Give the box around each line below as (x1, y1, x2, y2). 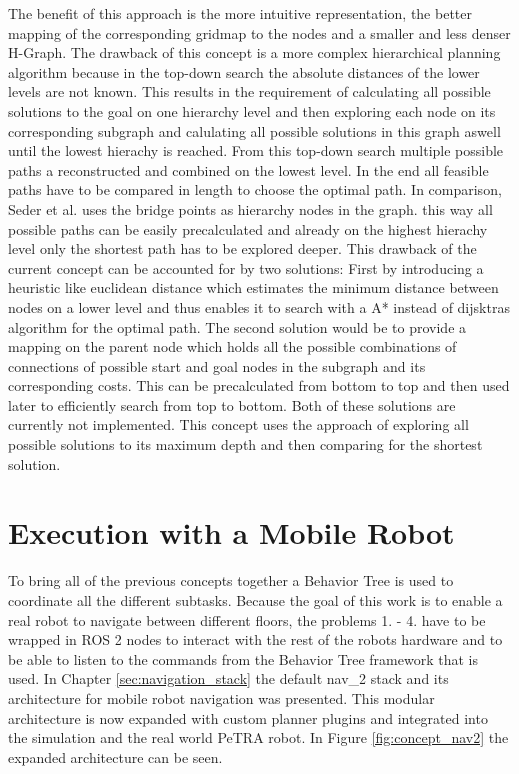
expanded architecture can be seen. (8, 746, 223, 767)
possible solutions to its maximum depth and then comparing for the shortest (8, 434, 483, 455)
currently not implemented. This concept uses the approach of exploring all (8, 414, 469, 435)
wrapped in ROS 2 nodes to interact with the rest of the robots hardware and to (8, 629, 503, 650)
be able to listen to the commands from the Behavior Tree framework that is (8, 648, 478, 669)
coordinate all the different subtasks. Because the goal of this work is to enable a (8, 589, 503, 610)
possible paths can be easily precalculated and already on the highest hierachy (8, 218, 488, 239)
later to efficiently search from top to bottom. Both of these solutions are (8, 394, 456, 415)
